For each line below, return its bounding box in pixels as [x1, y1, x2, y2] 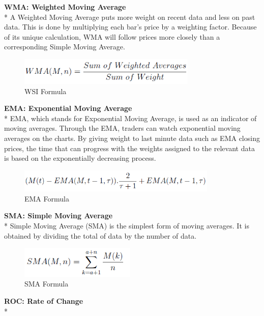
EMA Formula [24, 193, 69, 204]
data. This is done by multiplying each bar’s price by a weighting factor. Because [4, 21, 257, 32]
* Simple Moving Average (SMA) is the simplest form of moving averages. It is [4, 220, 249, 231]
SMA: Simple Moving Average [4, 210, 113, 221]
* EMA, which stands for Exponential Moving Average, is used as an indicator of [4, 112, 257, 123]
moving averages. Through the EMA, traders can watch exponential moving [4, 123, 241, 133]
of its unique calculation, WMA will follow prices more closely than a [4, 31, 220, 42]
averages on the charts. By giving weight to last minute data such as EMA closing [4, 132, 260, 143]
